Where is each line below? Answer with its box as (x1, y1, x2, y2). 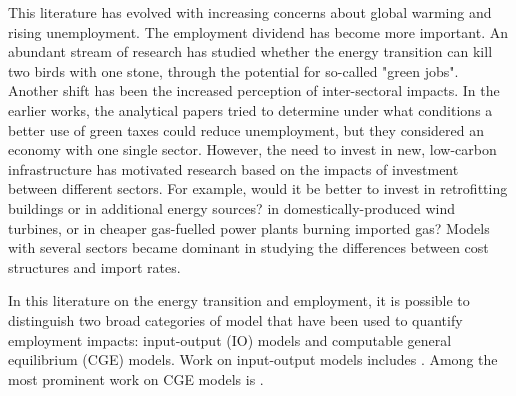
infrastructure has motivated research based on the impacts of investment (8, 158, 459, 179)
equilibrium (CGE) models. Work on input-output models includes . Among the (8, 349, 498, 370)
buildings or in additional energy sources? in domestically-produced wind (8, 197, 455, 218)
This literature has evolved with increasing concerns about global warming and (8, 2, 492, 22)
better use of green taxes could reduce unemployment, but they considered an (8, 119, 484, 140)
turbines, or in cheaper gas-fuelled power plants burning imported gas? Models (8, 217, 490, 238)
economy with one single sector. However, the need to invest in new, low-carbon (8, 139, 497, 160)
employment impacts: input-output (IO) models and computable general (8, 329, 452, 350)
